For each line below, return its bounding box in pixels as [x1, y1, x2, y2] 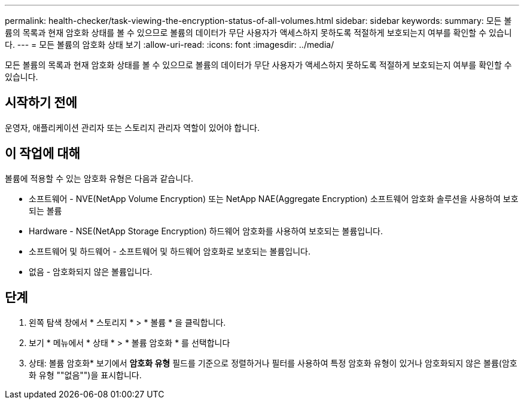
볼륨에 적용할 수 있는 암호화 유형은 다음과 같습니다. [5, 173, 193, 183]
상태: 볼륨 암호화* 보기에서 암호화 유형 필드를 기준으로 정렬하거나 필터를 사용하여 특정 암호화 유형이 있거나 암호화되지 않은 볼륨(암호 [29, 357, 517, 368]
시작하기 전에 [5, 95, 77, 111]
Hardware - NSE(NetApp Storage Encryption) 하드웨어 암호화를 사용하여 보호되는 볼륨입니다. [29, 225, 383, 236]
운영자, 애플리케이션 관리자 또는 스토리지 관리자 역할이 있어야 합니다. [5, 122, 260, 133]
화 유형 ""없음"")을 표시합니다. [29, 369, 142, 380]
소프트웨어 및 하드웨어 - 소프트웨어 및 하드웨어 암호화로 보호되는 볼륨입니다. [29, 246, 310, 256]
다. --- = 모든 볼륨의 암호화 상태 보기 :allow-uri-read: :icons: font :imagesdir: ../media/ [5, 39, 334, 50]
